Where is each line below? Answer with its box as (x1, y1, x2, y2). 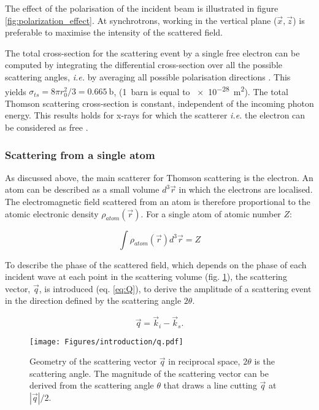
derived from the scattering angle (29, 379, 154, 392)
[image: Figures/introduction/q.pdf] (29, 337, 183, 346)
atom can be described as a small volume (5, 183, 159, 196)
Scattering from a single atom (5, 147, 155, 162)
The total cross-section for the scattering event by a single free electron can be (5, 46, 300, 59)
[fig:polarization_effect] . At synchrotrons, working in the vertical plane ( (5, 14, 277, 26)
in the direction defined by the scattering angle (5, 294, 182, 307)
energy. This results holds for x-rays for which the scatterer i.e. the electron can (5, 109, 306, 122)
